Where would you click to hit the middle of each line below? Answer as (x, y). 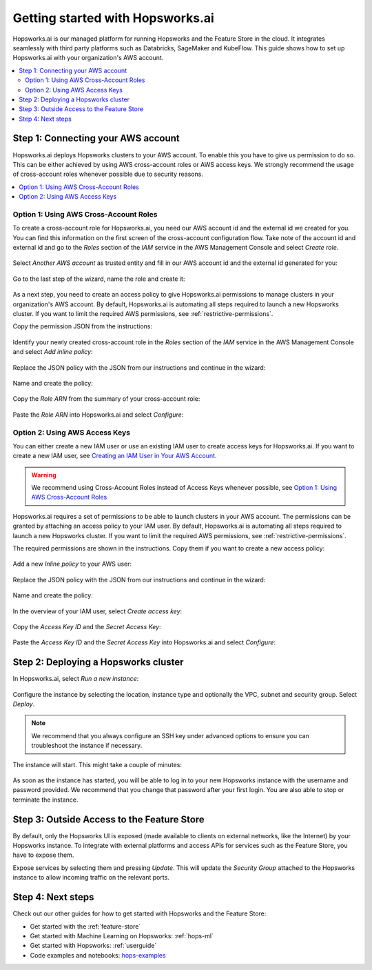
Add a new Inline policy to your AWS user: (72, 564)
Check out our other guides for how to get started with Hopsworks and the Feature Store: (139, 913)
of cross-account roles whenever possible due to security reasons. (108, 174)
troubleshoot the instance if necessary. (87, 746)
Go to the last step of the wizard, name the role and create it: (99, 279)
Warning (44, 475)
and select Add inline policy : (53, 352)
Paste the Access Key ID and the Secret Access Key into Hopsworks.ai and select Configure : (144, 642)
